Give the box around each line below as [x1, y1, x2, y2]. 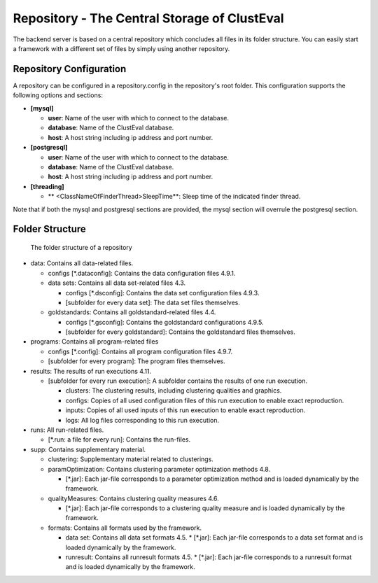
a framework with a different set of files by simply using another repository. [13, 44, 230, 52]
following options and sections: [13, 91, 103, 99]
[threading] [30, 182, 64, 190]
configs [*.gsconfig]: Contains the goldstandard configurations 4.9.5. [65, 318, 264, 326]
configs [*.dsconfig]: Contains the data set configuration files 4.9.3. [65, 288, 260, 297]
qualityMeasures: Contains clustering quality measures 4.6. [48, 494, 220, 503]
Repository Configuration [13, 63, 127, 75]
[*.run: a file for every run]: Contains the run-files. [48, 435, 191, 444]
